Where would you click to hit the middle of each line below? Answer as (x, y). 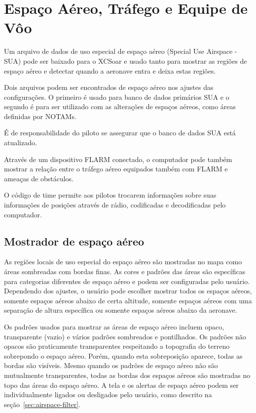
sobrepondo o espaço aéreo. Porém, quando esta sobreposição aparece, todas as (123, 355)
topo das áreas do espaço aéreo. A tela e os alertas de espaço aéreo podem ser (121, 385)
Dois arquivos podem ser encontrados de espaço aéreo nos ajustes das (109, 87)
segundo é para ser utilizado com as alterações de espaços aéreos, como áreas (120, 106)
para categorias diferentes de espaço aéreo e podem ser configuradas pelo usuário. (127, 281)
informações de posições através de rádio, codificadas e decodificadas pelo (115, 205)
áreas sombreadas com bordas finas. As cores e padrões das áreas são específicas (125, 271)
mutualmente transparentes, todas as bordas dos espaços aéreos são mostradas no (127, 375)
